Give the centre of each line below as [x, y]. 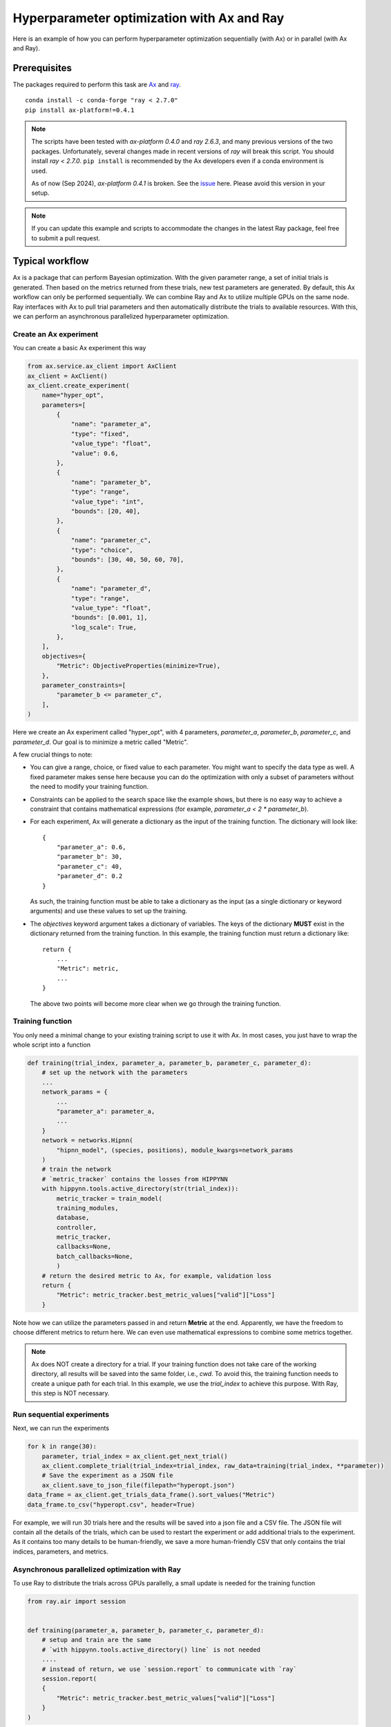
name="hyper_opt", [73, 395]
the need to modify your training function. [89, 787]
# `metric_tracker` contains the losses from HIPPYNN [135, 1179]
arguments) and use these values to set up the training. [109, 911]
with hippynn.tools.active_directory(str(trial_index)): [140, 1189]
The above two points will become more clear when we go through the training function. [155, 1003]
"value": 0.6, [95, 453]
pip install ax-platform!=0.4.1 [80, 110]
